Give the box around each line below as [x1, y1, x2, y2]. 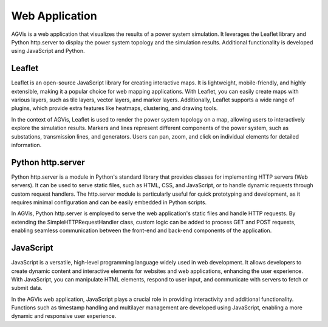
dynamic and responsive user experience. [11, 312, 117, 320]
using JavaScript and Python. [11, 47, 85, 55]
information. [11, 141, 42, 148]
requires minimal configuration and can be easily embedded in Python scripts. [11, 199, 207, 206]
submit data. [11, 284, 43, 292]
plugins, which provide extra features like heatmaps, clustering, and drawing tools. [11, 105, 218, 112]
